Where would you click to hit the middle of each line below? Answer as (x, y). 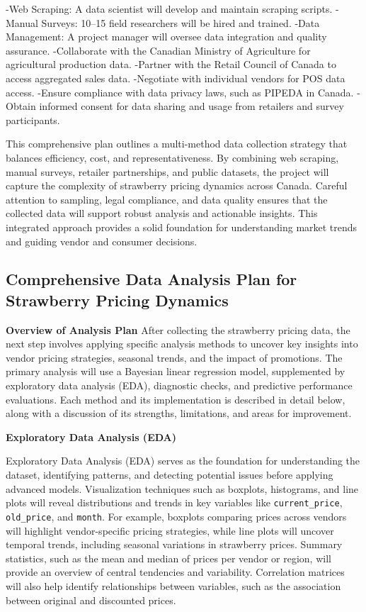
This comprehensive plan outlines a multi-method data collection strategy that (177, 144)
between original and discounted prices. (91, 600)
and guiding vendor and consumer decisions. (102, 241)
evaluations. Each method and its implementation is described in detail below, (176, 399)
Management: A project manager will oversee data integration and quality (166, 37)
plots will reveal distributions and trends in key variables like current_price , (174, 502)
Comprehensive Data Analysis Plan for (151, 279)
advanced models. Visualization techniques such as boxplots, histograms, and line (182, 488)
